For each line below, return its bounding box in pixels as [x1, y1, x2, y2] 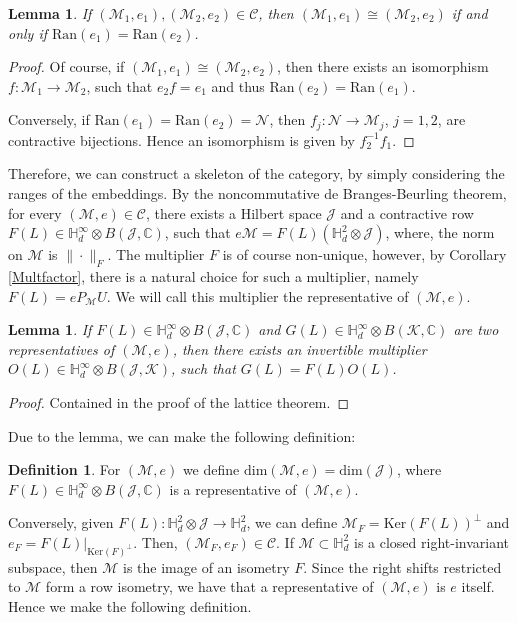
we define [182, 459, 240, 480]
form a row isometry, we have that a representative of [45, 576, 374, 597]
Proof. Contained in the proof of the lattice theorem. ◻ [8, 391, 350, 412]
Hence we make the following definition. [8, 595, 252, 616]
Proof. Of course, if [8, 56, 125, 77]
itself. [461, 576, 495, 597]
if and [451, 3, 488, 23]
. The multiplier [107, 244, 205, 265]
